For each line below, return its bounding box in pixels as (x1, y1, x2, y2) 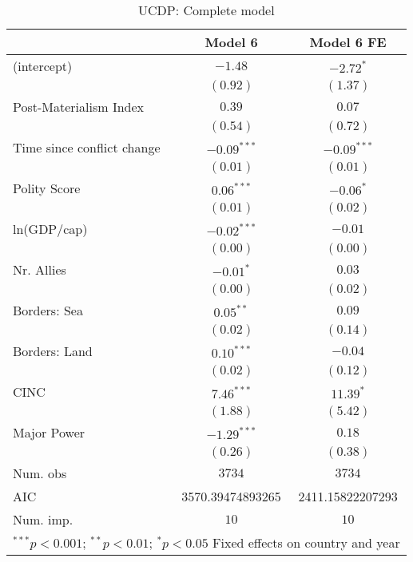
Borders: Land (13, 342, 93, 360)
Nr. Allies (13, 260, 66, 279)
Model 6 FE (309, 33, 387, 51)
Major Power (13, 423, 85, 441)
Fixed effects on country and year (212, 533, 400, 552)
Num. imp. (13, 510, 73, 528)
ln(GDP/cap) (13, 220, 88, 238)
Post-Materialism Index (13, 97, 145, 116)
